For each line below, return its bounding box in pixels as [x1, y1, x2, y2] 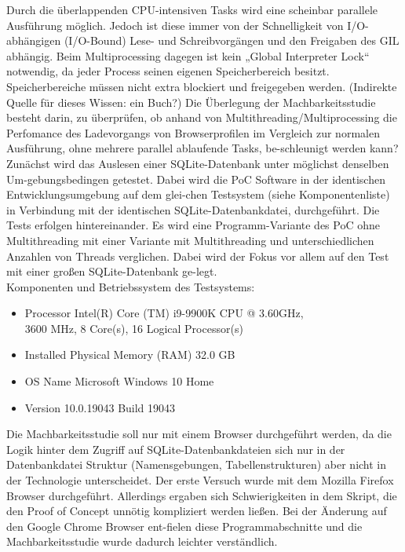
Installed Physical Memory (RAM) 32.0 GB [24, 346, 235, 363]
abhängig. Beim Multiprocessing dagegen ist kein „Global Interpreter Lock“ [6, 47, 370, 64]
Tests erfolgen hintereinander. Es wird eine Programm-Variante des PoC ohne [6, 217, 380, 233]
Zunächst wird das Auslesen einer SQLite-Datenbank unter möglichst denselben [6, 155, 389, 171]
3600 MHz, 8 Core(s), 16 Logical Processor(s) [24, 320, 243, 336]
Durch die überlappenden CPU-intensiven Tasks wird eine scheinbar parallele [6, 2, 378, 17]
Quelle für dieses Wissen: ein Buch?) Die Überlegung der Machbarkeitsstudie [6, 93, 376, 110]
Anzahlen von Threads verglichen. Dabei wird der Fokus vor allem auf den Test [6, 247, 389, 264]
